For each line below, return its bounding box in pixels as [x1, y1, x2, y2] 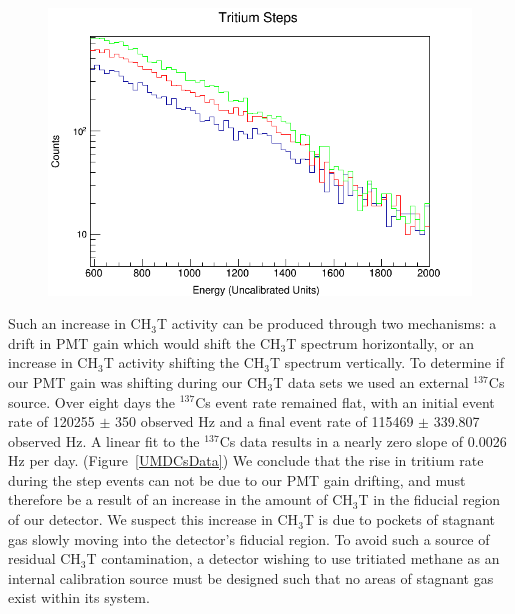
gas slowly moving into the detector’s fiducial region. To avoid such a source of [8, 528, 490, 549]
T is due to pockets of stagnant [303, 509, 495, 530]
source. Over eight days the [8, 391, 176, 412]
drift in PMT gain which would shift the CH [8, 332, 281, 353]
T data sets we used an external [273, 371, 469, 392]
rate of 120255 [8, 411, 95, 432]
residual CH [8, 548, 81, 569]
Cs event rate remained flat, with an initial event [195, 391, 495, 412]
